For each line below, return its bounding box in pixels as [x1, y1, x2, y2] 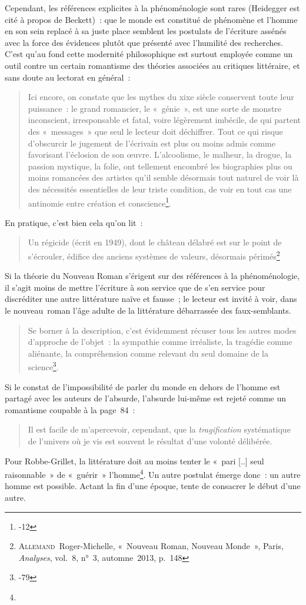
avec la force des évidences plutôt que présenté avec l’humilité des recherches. [5, 36, 283, 48]
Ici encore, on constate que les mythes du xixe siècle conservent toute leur [28, 91, 294, 103]
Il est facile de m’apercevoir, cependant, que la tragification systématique [28, 423, 291, 436]
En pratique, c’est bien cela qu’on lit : [5, 216, 143, 228]
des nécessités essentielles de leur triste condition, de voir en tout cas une [28, 182, 292, 195]
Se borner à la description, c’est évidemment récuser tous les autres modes [28, 324, 297, 336]
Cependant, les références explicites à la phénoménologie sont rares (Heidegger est [5, 2, 300, 14]
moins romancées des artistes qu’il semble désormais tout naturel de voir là [28, 171, 299, 184]
